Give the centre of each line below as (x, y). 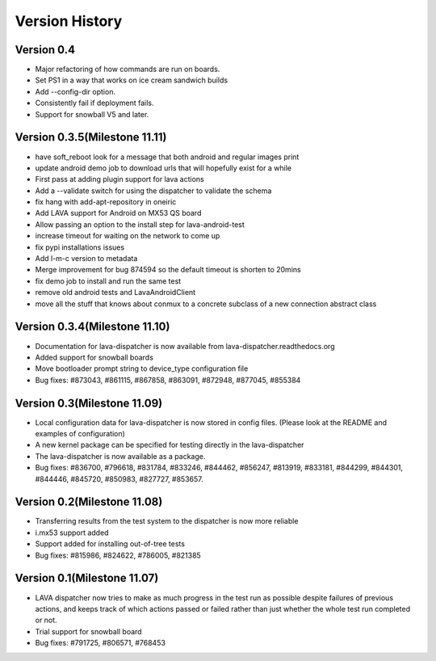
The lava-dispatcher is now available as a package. (120, 456)
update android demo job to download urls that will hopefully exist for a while (163, 168)
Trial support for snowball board (88, 631)
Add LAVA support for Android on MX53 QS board (118, 213)
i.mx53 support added (72, 533)
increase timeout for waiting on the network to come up (128, 236)
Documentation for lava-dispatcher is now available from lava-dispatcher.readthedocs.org (185, 346)
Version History (69, 21)
